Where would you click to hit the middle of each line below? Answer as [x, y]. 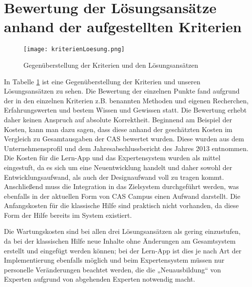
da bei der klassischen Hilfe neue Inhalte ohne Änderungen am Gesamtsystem [120, 241]
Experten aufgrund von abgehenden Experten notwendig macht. [100, 279]
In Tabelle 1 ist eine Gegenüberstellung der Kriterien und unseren [102, 81]
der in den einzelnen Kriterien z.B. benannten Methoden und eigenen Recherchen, [126, 100]
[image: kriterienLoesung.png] [74, 49]
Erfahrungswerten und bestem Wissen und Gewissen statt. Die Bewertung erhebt [126, 110]
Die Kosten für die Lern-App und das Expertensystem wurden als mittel [112, 158]
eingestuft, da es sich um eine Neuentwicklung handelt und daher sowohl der [118, 167]
